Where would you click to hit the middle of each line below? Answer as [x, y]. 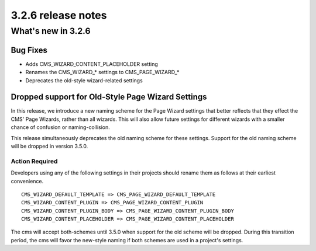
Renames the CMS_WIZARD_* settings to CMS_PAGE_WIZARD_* [102, 72]
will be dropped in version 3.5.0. [49, 146]
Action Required [34, 161]
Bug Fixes [29, 50]
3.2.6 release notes [59, 15]
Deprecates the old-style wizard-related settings [84, 80]
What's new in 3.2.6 [51, 31]
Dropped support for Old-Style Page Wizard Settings [109, 97]
